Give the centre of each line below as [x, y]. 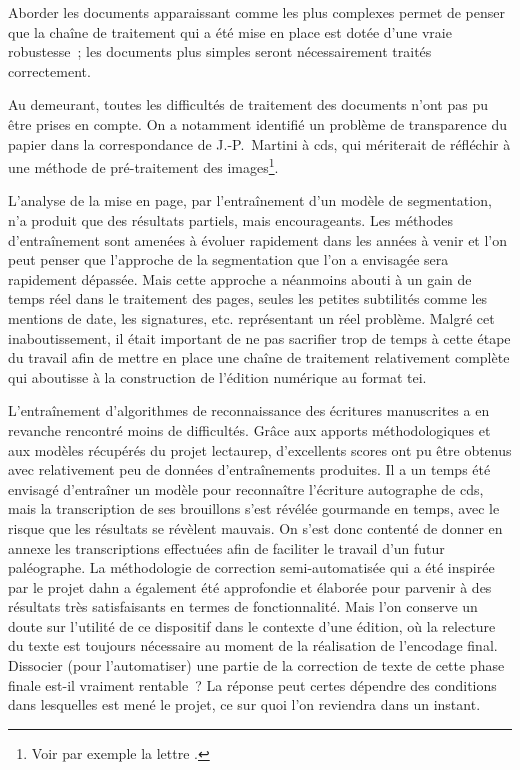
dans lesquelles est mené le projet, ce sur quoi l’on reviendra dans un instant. [244, 704]
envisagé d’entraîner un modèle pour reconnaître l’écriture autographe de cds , [246, 488]
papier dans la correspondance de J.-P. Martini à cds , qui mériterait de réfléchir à [259, 143]
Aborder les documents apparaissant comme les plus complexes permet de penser [256, 12]
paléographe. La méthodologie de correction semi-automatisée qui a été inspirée [251, 567]
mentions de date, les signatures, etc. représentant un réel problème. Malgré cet [251, 317]
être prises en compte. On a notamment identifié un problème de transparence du [257, 123]
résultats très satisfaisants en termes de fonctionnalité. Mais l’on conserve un [243, 606]
